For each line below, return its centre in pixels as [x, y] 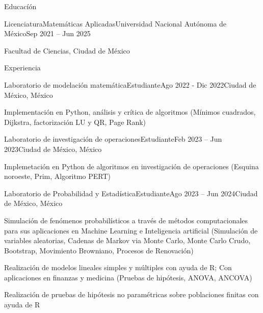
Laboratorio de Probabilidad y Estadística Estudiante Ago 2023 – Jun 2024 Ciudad [131, 193]
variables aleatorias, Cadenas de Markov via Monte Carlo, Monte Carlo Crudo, [127, 240]
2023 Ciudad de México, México [53, 149]
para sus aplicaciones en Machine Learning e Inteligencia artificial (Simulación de [131, 230]
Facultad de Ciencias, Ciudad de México [67, 50]
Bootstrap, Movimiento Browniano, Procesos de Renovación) [99, 250]
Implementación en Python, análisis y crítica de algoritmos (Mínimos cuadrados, [130, 112]
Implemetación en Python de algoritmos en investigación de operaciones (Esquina [131, 166]
